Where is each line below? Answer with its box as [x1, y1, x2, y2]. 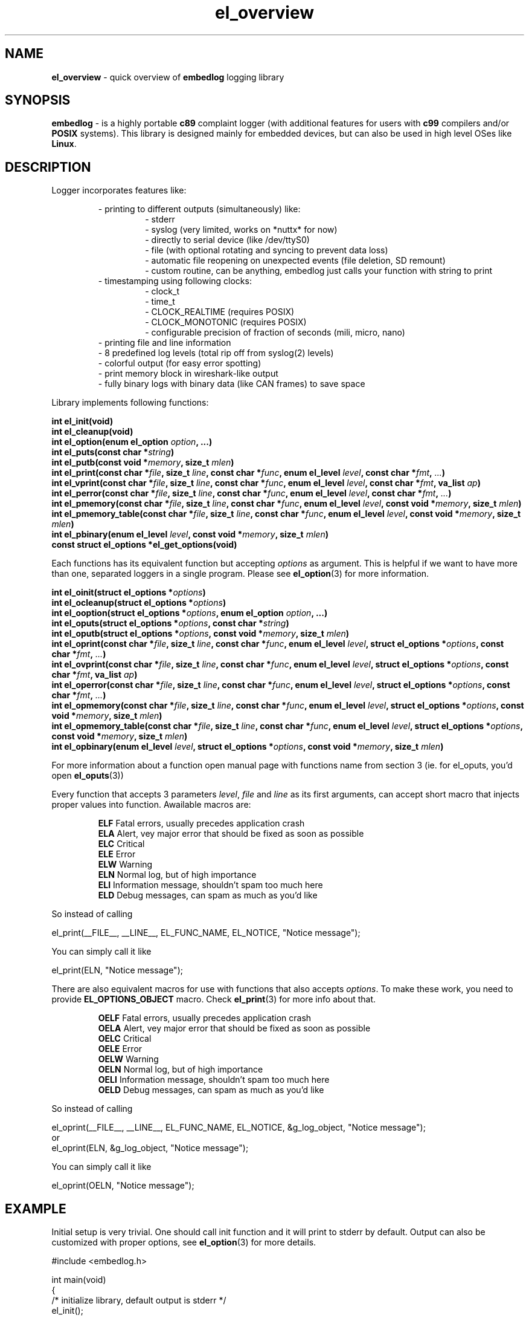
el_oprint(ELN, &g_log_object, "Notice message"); [51, 1143, 249, 1154]
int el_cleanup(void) [51, 426, 133, 437]
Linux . [51, 138, 77, 149]
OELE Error [98, 1044, 143, 1054]
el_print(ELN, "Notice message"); [51, 965, 183, 976]
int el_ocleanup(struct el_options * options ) [51, 597, 226, 608]
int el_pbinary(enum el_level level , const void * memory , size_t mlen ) [51, 529, 329, 540]
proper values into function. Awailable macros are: [51, 799, 251, 810]
